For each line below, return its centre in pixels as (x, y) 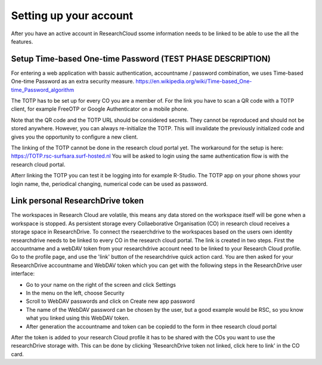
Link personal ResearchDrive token (78, 201)
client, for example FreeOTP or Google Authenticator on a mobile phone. (100, 109)
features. (22, 41)
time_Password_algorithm (43, 90)
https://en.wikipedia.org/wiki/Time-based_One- (193, 81)
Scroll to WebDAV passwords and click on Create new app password (110, 301)
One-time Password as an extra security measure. (72, 81)
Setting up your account (72, 16)
